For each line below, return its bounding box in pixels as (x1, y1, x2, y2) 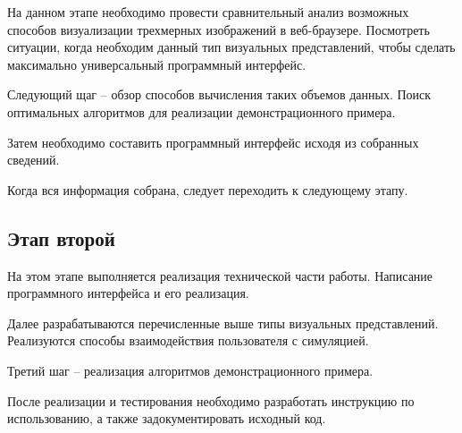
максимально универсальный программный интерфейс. (7, 55, 307, 73)
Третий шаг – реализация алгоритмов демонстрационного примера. (7, 361, 374, 379)
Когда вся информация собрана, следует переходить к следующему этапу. (7, 180, 408, 199)
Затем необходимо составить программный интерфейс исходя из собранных (7, 132, 419, 151)
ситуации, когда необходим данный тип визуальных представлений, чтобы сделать (7, 38, 456, 56)
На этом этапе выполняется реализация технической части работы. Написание (7, 266, 433, 284)
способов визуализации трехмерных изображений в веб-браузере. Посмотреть (7, 20, 430, 38)
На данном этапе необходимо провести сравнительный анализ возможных (7, 3, 409, 21)
